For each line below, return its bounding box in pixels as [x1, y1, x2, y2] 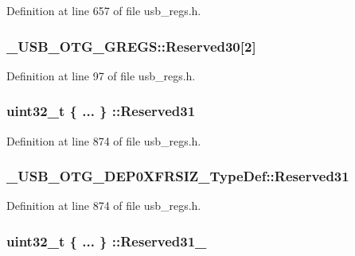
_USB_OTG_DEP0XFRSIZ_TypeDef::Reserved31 [6, 166, 349, 186]
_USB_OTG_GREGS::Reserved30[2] [6, 36, 256, 56]
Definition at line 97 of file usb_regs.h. [6, 67, 196, 83]
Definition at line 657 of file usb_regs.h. [6, 2, 201, 18]
